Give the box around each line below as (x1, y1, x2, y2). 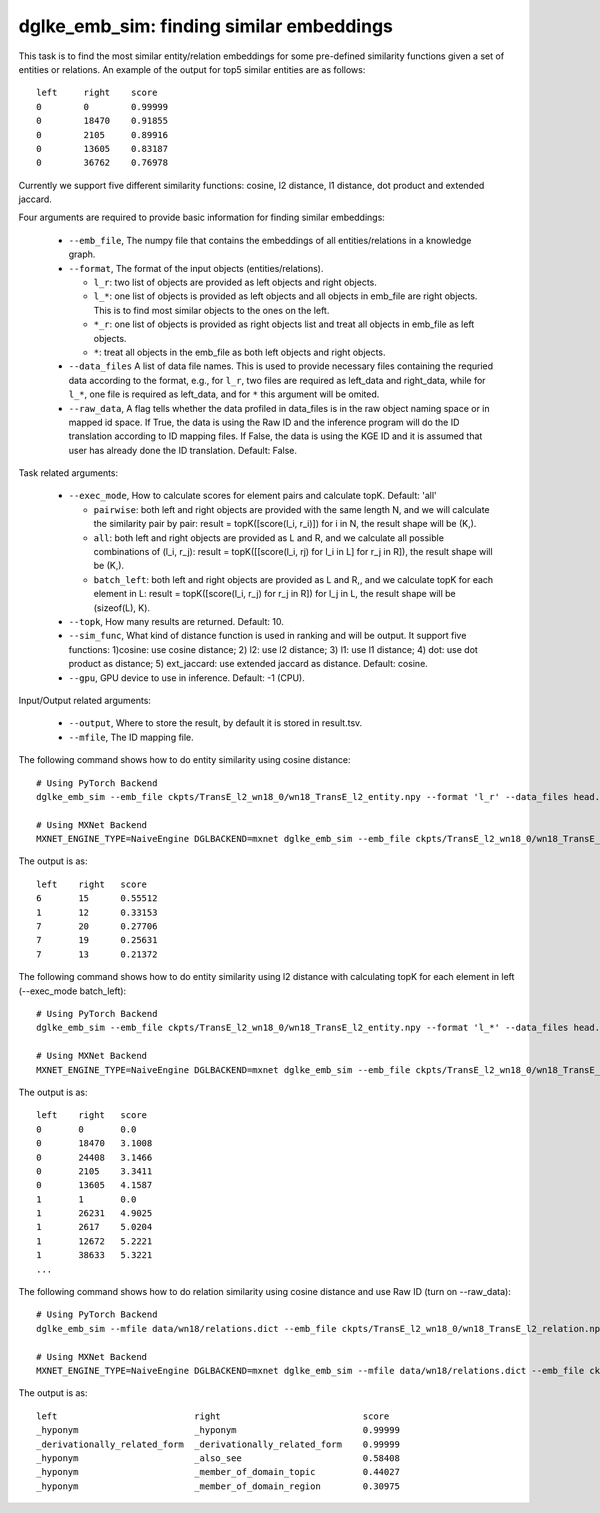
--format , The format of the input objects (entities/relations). (68, 262, 324, 274)
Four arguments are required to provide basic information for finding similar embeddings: (18, 211, 385, 224)
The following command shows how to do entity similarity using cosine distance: (18, 754, 351, 766)
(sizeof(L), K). (93, 601, 150, 614)
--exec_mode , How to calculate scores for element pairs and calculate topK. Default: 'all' (68, 490, 437, 502)
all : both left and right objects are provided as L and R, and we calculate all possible (93, 531, 445, 544)
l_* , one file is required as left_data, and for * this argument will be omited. (68, 388, 380, 400)
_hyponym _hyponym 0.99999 (36, 1425, 400, 1436)
